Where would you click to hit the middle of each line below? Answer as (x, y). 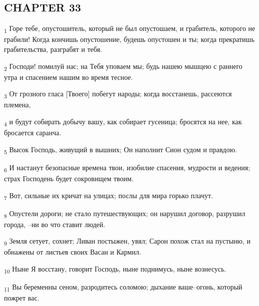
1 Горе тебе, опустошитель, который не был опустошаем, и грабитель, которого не (130, 29)
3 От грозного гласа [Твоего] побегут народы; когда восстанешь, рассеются (118, 94)
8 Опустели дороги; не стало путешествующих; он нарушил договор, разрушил (125, 214)
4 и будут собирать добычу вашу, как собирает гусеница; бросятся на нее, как (123, 122)
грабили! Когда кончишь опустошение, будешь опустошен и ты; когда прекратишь (129, 39)
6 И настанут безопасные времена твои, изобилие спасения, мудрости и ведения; (127, 168)
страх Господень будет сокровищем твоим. (69, 178)
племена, (17, 105)
